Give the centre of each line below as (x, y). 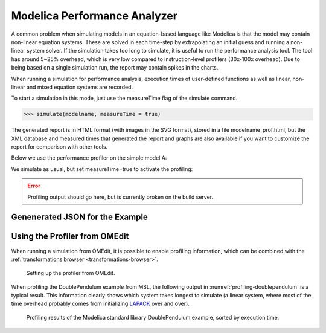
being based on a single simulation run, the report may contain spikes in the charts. (115, 68)
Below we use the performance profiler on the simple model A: (89, 158)
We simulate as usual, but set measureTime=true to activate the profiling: (102, 169)
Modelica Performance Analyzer (94, 16)
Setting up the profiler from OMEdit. (71, 273)
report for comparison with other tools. (59, 147)
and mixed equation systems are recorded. (79, 87)
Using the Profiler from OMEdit (70, 237)
